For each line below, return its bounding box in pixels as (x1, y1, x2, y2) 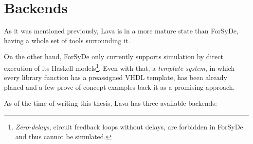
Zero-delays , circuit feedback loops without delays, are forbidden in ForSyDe (15, 121, 243, 131)
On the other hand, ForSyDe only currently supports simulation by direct (4, 51, 223, 62)
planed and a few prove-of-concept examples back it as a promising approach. (4, 81, 235, 92)
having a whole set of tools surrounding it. (4, 35, 130, 45)
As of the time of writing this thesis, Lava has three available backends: (4, 98, 217, 108)
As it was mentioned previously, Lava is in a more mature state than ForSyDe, (4, 26, 238, 36)
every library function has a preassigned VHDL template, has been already (4, 72, 228, 82)
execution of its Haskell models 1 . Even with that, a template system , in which (4, 61, 235, 73)
